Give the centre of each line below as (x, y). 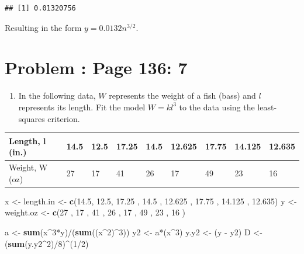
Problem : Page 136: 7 (96, 67)
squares (32, 118)
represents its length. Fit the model (82, 107)
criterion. (64, 118)
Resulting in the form (43, 27)
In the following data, (57, 95)
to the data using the (217, 107)
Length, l (27, 140)
